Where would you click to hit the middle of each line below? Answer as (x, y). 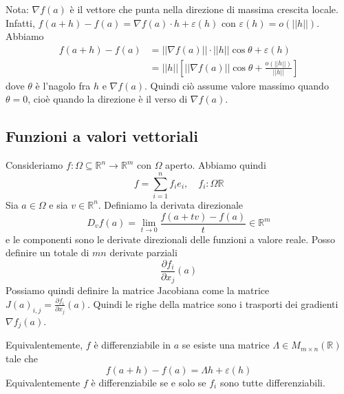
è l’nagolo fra (63, 85)
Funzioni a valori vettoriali (102, 136)
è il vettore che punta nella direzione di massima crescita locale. (204, 9)
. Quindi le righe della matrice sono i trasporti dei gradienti (213, 303)
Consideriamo (34, 165)
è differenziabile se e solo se (149, 382)
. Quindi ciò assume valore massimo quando (237, 85)
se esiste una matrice (226, 345)
